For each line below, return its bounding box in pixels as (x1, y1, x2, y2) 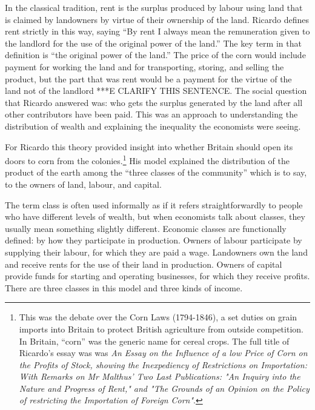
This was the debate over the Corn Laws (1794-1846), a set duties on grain (19, 311, 297, 323)
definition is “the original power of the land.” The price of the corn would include (5, 48, 306, 61)
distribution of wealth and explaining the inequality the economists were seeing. (5, 119, 301, 132)
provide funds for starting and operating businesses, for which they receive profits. (5, 269, 310, 282)
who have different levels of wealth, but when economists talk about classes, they (5, 210, 305, 223)
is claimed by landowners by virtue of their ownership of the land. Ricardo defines (5, 13, 309, 25)
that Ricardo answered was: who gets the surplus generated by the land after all (5, 96, 303, 108)
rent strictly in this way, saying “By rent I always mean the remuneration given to (5, 25, 310, 38)
